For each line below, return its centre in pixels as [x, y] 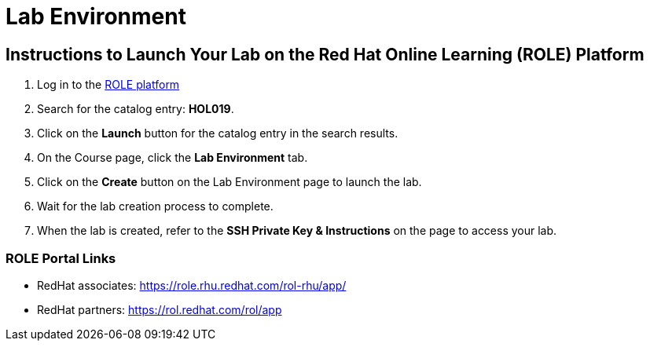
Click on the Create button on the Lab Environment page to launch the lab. [230, 182]
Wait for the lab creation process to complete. [155, 206]
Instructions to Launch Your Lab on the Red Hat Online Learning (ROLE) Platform [325, 54]
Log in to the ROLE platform [108, 85]
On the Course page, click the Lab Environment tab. [173, 158]
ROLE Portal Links [61, 258]
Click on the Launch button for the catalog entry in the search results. [218, 133]
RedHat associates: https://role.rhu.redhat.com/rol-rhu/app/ [192, 285]
